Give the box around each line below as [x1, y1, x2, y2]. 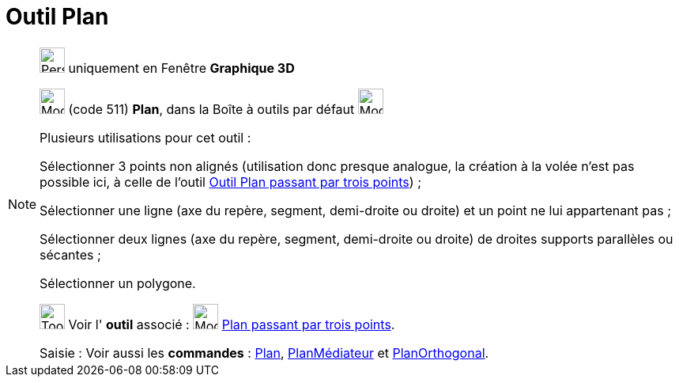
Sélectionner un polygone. [40, 275, 196, 291]
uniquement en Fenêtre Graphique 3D [68, 59, 295, 76]
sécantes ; [40, 246, 101, 263]
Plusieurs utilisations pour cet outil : [40, 129, 251, 146]
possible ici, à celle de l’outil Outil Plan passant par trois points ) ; [40, 173, 421, 190]
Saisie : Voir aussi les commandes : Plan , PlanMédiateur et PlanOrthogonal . [40, 344, 489, 361]
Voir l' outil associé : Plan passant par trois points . [68, 316, 395, 332]
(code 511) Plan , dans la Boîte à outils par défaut [68, 100, 355, 117]
